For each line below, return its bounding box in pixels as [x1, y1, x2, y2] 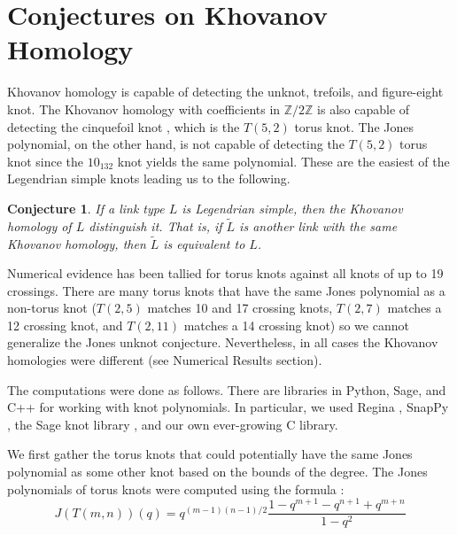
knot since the [7, 151, 84, 170]
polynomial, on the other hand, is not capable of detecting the [7, 135, 345, 153]
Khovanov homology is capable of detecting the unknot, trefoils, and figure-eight [7, 82, 444, 101]
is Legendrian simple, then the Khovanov [182, 198, 403, 217]
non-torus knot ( [7, 299, 97, 317]
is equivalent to [163, 234, 245, 252]
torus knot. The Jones [294, 117, 414, 136]
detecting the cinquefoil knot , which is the [7, 117, 240, 136]
